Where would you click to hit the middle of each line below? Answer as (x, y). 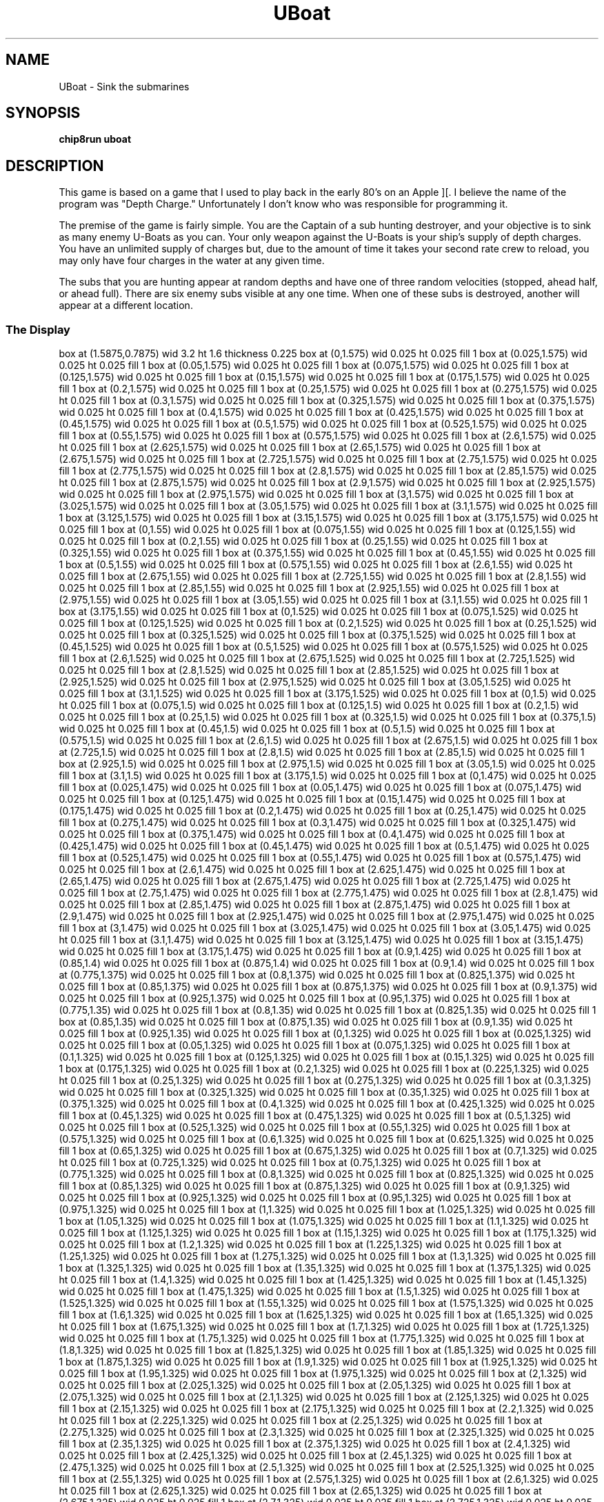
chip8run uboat (95, 139)
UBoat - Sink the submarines (124, 86)
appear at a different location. (126, 306)
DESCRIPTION (55, 166)
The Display (38, 329)
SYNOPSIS (43, 113)
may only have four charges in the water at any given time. (192, 261)
